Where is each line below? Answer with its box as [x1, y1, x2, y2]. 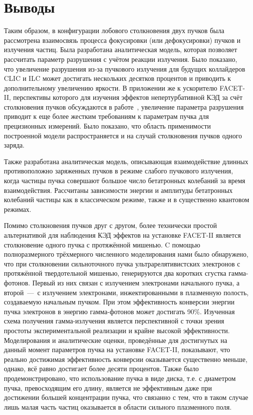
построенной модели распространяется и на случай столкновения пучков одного [4, 130, 242, 140]
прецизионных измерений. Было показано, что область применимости [4, 121, 211, 131]
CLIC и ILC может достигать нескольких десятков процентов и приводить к [4, 73, 231, 83]
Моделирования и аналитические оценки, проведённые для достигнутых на [4, 335, 227, 345]
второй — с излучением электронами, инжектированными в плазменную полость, [4, 287, 249, 297]
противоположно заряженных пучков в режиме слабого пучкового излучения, [4, 166, 233, 176]
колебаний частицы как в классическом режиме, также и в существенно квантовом [4, 194, 250, 205]
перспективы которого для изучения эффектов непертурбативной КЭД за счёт [13, 92, 243, 102]
